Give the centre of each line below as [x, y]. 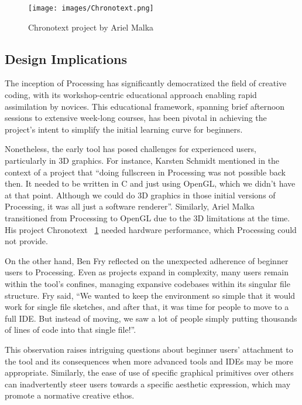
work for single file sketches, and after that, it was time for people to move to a [147, 307]
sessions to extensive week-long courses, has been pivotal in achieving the [136, 118]
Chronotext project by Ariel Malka [91, 27]
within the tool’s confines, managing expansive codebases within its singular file [147, 283]
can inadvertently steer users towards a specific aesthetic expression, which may [148, 384]
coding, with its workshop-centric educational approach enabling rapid [131, 95]
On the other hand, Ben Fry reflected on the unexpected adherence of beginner [147, 260]
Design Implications [66, 58]
